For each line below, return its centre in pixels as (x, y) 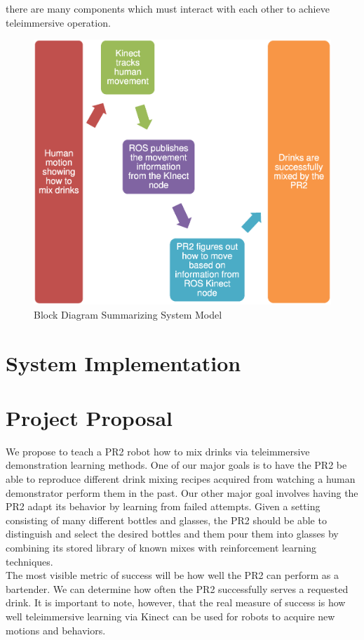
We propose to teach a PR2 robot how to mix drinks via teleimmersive (158, 451)
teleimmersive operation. (58, 22)
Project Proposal (89, 417)
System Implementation (123, 362)
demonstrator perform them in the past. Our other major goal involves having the (182, 492)
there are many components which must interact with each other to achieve (168, 8)
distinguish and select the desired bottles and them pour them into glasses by (172, 534)
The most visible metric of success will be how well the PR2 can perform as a (172, 575)
